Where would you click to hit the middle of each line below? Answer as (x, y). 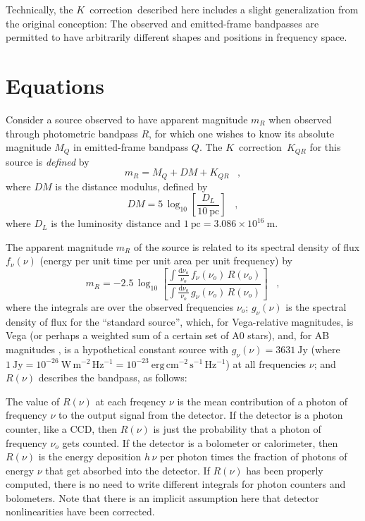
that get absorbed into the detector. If (128, 470)
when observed (300, 119)
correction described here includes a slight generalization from (224, 9)
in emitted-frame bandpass (131, 147)
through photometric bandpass (72, 133)
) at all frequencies (266, 363)
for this (325, 147)
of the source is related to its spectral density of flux (247, 246)
